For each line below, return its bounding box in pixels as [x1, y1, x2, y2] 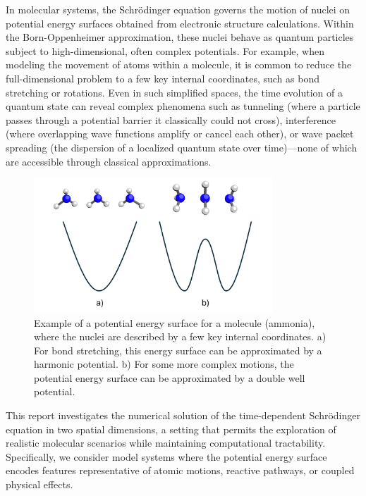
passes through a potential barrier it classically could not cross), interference [6, 112, 336, 127]
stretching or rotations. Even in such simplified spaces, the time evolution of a [6, 85, 343, 99]
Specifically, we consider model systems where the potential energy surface [6, 449, 327, 464]
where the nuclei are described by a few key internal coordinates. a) [34, 329, 327, 344]
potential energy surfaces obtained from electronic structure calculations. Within [6, 15, 354, 30]
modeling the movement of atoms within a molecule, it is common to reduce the [6, 57, 352, 72]
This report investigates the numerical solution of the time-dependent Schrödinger [6, 408, 360, 423]
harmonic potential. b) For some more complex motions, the [34, 356, 294, 371]
